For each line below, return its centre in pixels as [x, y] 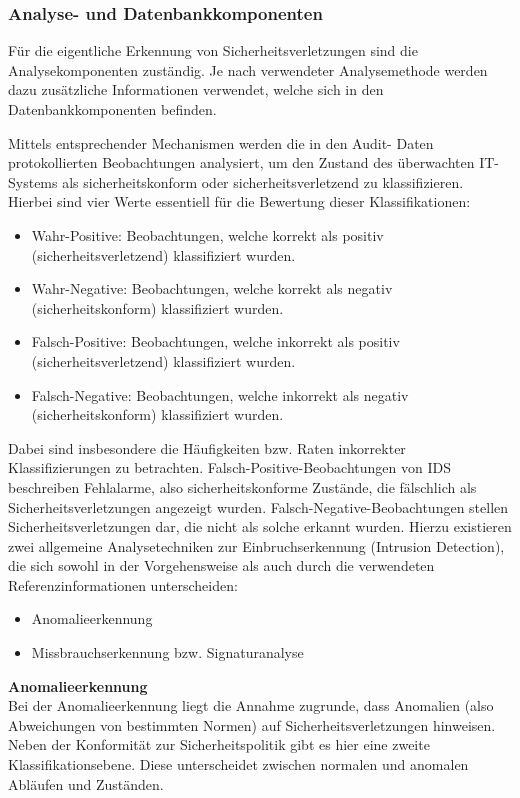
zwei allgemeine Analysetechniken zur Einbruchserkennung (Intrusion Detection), [256, 545]
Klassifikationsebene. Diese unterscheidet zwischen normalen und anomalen [238, 764]
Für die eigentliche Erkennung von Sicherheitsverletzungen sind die [213, 50]
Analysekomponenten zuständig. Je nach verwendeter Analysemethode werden [248, 69]
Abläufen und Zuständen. [86, 783]
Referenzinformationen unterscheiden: [123, 584]
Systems [33, 181]
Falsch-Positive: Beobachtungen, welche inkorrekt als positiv [215, 341]
